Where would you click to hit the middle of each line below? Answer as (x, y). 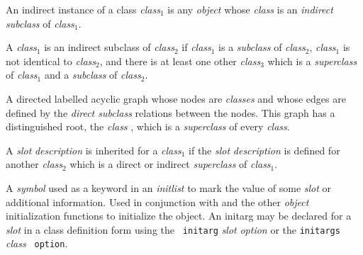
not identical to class (51, 61)
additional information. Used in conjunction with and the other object (157, 202)
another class (34, 164)
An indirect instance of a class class (83, 9)
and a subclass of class (93, 75)
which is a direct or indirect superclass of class (170, 164)
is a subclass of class (262, 47)
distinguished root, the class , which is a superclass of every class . (148, 126)
